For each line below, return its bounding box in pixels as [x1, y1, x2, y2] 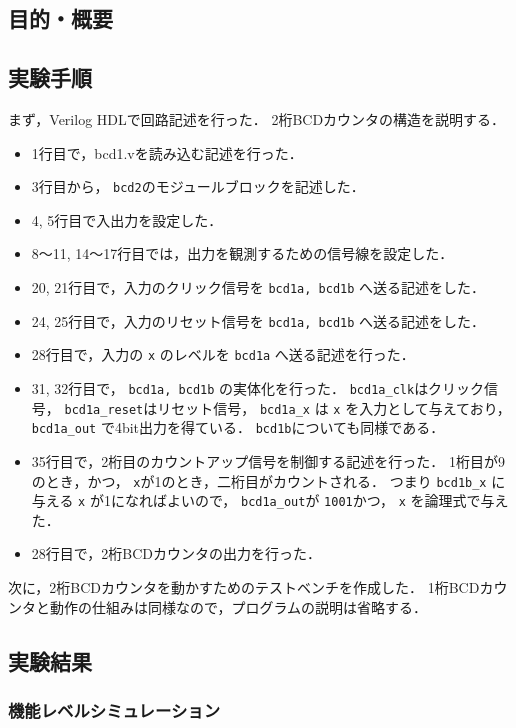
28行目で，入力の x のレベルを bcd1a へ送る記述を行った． [31, 344, 415, 365]
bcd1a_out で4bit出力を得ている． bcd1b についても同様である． [31, 417, 445, 438]
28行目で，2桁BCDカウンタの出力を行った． [31, 543, 321, 564]
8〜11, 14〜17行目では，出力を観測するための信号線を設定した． [31, 243, 454, 264]
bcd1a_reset [64, 402, 144, 417]
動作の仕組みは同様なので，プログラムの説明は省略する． [49, 596, 428, 617]
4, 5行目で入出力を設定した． [31, 209, 223, 230]
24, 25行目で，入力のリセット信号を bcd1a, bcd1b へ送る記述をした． [31, 310, 486, 331]
